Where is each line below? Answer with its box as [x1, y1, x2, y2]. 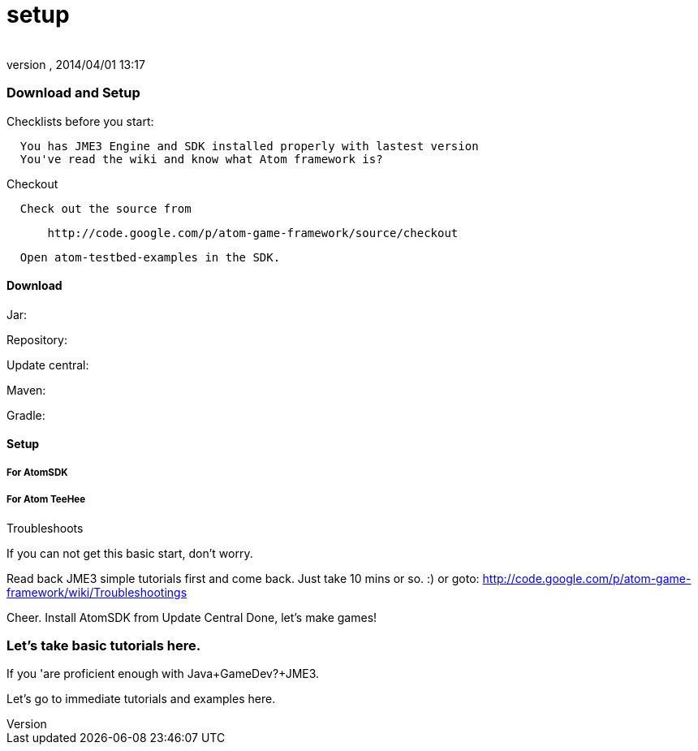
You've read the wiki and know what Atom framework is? [19, 152, 383, 166]
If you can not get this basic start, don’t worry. [6, 546, 253, 560]
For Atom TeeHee [6, 494, 86, 506]
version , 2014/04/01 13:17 [6, 57, 145, 71]
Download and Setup [6, 84, 140, 101]
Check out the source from [19, 201, 192, 215]
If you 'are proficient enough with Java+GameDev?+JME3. [6, 667, 320, 681]
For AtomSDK [6, 466, 68, 478]
